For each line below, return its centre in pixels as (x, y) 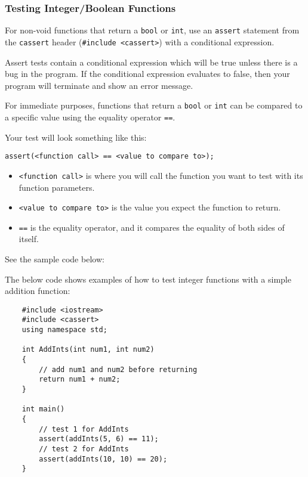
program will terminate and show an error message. (99, 85)
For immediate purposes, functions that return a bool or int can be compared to (154, 105)
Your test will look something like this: (76, 137)
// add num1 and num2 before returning (118, 369)
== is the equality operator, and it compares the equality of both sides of (152, 227)
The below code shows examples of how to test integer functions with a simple (148, 279)
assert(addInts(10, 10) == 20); (103, 459)
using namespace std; (64, 330)
